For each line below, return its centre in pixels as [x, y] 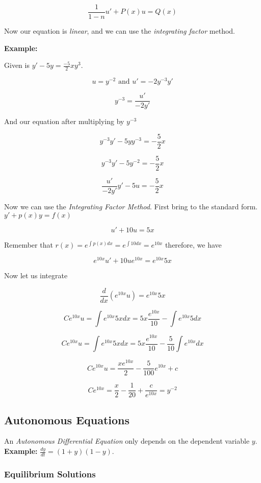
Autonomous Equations [67, 419]
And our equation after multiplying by [64, 121]
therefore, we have [193, 244]
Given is [17, 65]
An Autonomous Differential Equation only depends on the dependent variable [127, 441]
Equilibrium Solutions [50, 474]
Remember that [29, 244]
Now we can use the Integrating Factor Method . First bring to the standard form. [131, 206]
